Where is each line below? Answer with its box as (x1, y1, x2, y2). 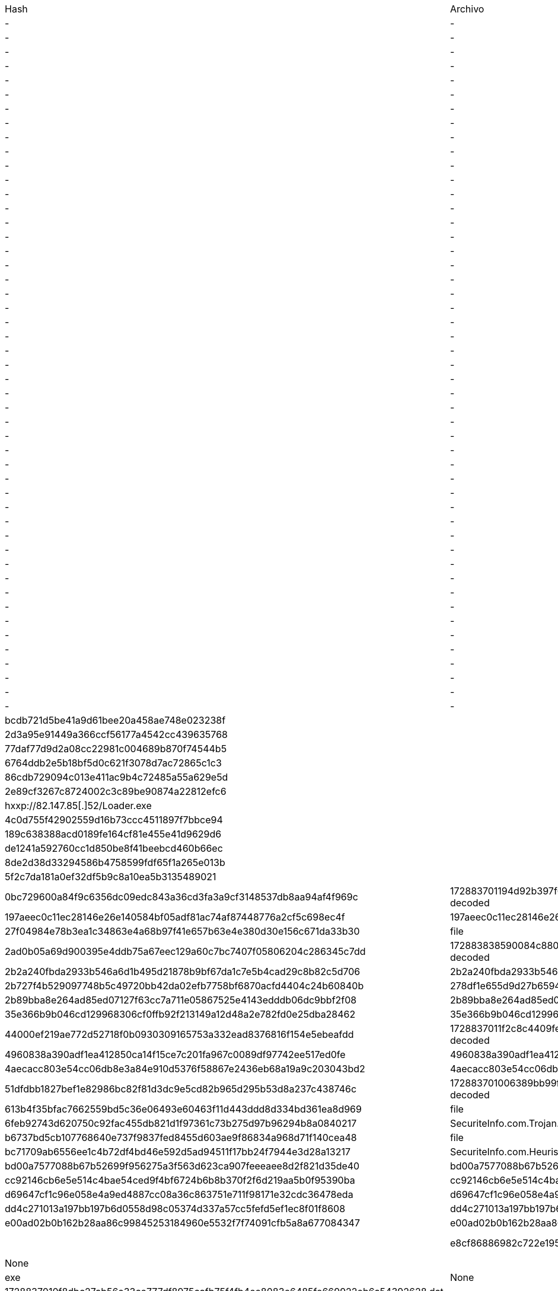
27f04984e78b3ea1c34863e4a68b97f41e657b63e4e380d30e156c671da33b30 (5, 925, 360, 937)
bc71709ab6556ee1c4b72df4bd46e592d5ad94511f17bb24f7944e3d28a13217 (5, 1146, 350, 1158)
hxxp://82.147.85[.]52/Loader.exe (5, 800, 152, 811)
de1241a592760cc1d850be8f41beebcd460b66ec (5, 842, 223, 854)
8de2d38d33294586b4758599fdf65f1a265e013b (5, 857, 225, 868)
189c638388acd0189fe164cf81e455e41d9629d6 (5, 828, 222, 840)
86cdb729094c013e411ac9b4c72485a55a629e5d (5, 771, 228, 783)
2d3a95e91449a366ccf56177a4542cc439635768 (5, 728, 228, 740)
